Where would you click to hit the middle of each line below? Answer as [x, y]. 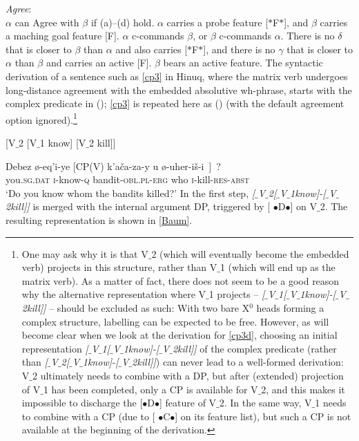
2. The [334, 206]
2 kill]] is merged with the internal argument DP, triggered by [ [138, 206]
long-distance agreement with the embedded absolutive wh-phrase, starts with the [179, 90]
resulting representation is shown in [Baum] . [99, 219]
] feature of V [188, 403]
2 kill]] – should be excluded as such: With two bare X [136, 307]
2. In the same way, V [265, 403]
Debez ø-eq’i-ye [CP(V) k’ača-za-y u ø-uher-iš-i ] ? [113, 166]
